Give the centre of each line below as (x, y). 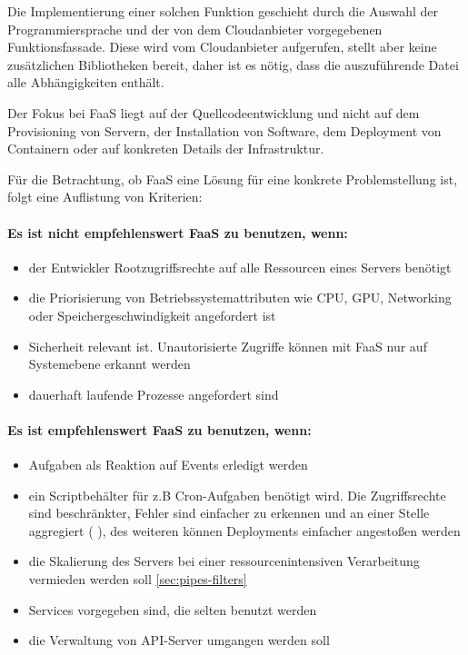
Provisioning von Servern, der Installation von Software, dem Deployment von (224, 130)
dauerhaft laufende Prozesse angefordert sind (154, 394)
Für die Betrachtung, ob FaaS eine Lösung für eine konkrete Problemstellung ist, (233, 179)
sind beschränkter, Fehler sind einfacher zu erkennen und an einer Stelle (229, 513)
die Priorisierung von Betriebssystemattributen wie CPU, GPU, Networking (240, 298)
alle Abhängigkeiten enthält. (86, 82)
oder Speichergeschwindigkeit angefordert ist (152, 315)
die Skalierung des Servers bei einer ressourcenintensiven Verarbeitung (224, 561)
